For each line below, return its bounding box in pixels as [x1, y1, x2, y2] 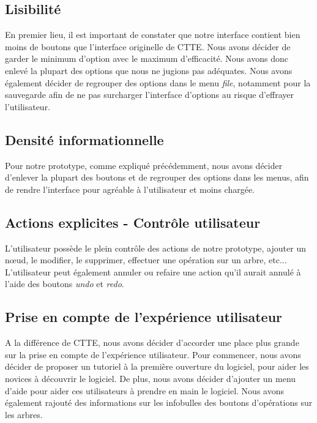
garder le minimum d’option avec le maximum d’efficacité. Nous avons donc [5, 52, 288, 65]
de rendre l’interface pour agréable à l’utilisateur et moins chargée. [5, 182, 255, 195]
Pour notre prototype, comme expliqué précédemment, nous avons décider [5, 159, 283, 171]
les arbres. [5, 408, 43, 421]
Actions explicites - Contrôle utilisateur [5, 212, 261, 231]
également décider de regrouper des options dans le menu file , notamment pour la [5, 76, 311, 89]
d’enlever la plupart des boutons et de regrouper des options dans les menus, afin [5, 171, 309, 184]
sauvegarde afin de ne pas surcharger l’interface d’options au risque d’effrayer [5, 88, 294, 101]
